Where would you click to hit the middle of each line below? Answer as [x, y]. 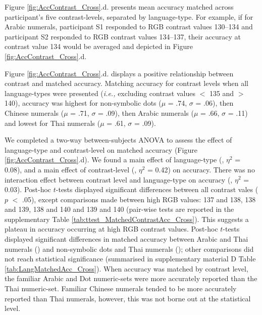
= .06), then [215, 103]
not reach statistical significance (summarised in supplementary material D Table [130, 259]
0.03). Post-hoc [28, 189]
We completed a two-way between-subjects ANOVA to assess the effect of [118, 140]
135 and [222, 93]
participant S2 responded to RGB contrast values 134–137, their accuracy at [123, 36]
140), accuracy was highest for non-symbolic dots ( [83, 103]
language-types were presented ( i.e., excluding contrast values [100, 93]
